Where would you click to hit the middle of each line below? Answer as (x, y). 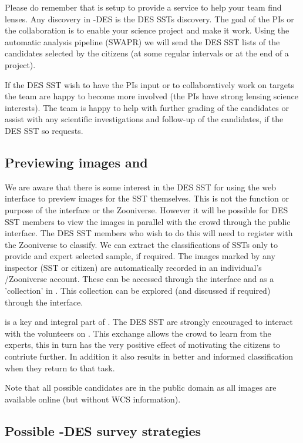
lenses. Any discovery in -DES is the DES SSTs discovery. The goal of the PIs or (149, 19)
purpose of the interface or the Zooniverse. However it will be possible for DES (147, 209)
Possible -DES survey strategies (103, 430)
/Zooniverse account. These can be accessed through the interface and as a (139, 279)
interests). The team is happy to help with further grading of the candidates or (147, 107)
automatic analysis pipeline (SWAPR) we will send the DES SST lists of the (142, 41)
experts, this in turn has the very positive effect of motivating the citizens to (143, 345)
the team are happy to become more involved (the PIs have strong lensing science (151, 96)
